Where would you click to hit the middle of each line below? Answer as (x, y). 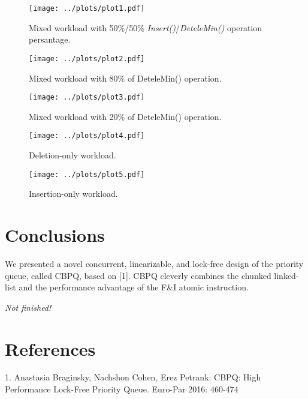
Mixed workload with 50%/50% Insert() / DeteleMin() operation (146, 27)
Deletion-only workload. (73, 155)
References (50, 348)
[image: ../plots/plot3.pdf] (87, 97)
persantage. (50, 39)
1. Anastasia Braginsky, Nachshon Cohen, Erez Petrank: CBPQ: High (133, 377)
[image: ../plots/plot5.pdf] (87, 174)
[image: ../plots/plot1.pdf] (87, 8)
